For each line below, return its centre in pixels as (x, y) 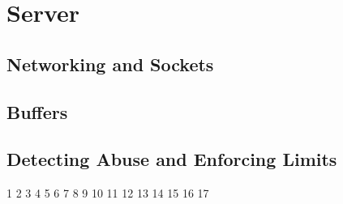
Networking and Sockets (110, 64)
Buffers (37, 111)
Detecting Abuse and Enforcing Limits (172, 159)
